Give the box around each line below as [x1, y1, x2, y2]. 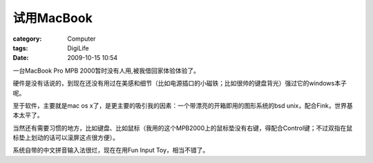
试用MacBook [12, 10, 93, 26]
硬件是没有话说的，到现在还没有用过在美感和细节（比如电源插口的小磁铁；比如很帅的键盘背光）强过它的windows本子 [12, 79, 347, 88]
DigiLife [67, 44, 89, 52]
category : [12, 35, 42, 43]
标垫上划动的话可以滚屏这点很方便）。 [12, 133, 119, 142]
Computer [67, 35, 96, 43]
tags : [12, 44, 28, 52]
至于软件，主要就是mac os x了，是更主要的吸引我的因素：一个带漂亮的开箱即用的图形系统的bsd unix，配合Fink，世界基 [12, 101, 354, 110]
